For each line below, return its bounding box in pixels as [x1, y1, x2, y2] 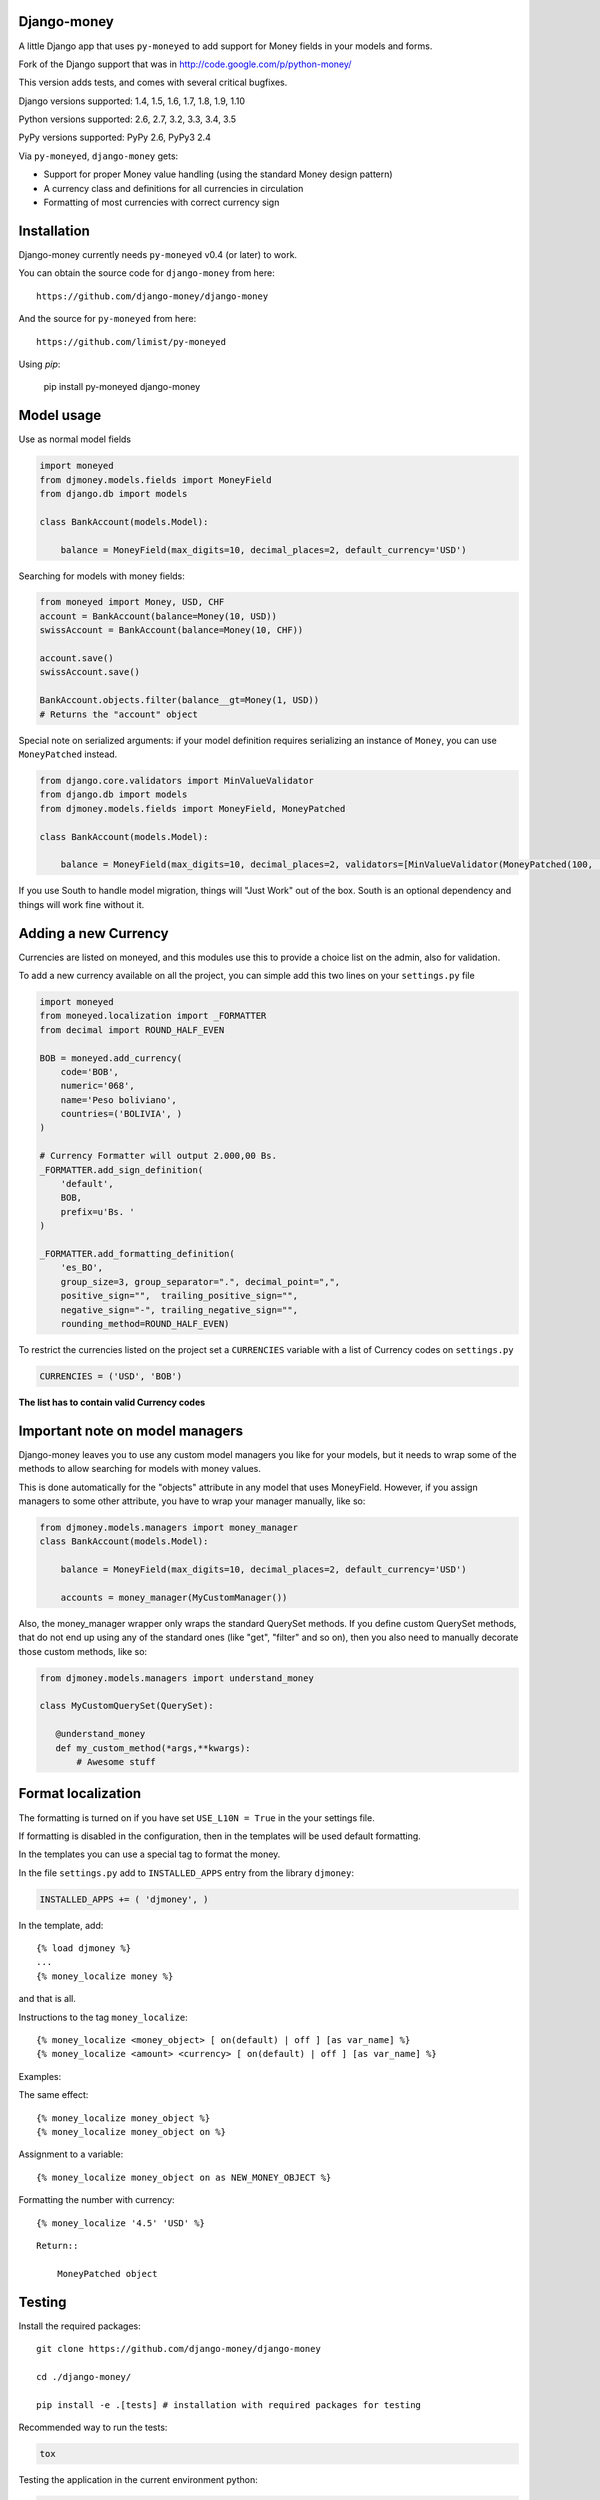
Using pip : [18, 358, 61, 370]
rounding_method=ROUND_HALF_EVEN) [60, 1318, 230, 1329]
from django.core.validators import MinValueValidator [39, 775, 314, 786]
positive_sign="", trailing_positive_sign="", [60, 1290, 299, 1302]
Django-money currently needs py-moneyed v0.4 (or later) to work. [18, 248, 298, 260]
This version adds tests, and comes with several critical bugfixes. [18, 76, 288, 89]
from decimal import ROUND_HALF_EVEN [39, 1024, 225, 1035]
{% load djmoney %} [36, 1943, 132, 1954]
